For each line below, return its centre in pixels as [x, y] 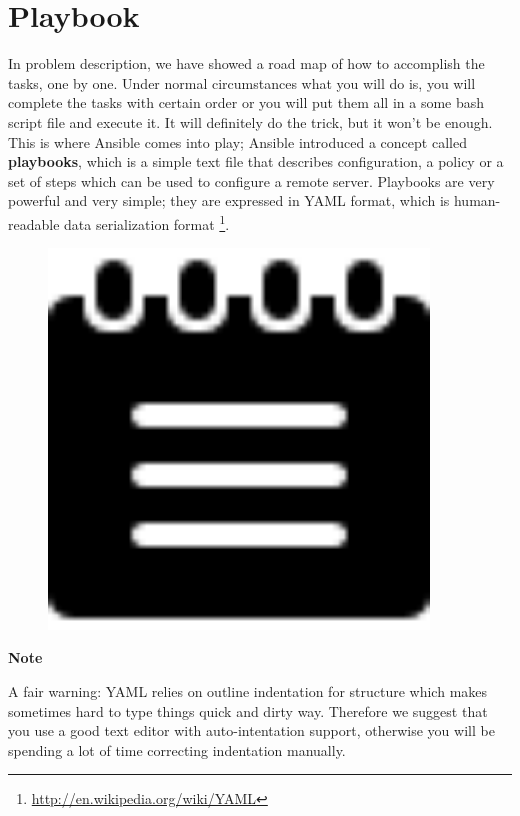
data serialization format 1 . [147, 222]
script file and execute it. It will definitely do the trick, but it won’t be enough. [250, 121]
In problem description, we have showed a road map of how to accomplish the [246, 63]
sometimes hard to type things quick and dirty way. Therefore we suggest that [248, 710]
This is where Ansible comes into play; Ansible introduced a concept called [237, 141]
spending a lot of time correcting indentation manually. [177, 749]
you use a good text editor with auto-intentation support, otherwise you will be [251, 730]
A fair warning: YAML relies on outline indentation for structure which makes [248, 690]
